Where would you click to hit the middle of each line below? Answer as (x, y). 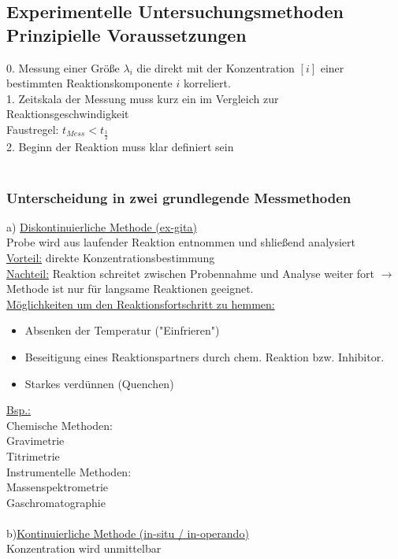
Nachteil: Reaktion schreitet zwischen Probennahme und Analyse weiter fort (191, 273)
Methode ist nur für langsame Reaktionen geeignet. (130, 289)
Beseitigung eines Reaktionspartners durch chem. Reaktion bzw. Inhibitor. (205, 356)
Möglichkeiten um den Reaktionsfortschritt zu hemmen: (141, 304)
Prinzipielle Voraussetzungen (126, 34)
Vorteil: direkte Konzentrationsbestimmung (111, 257)
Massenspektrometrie (58, 487)
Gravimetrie (35, 441)
